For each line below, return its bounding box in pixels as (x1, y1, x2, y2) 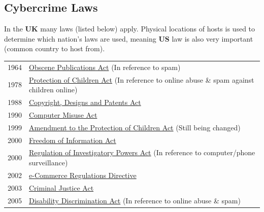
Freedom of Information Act (29, 134, 116, 145)
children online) (29, 84, 78, 95)
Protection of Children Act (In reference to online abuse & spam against (29, 74, 254, 85)
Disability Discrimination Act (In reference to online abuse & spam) (29, 195, 241, 205)
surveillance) (29, 157, 68, 167)
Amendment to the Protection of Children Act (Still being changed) (29, 122, 241, 132)
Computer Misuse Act (29, 109, 97, 120)
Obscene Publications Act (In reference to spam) (29, 61, 181, 72)
